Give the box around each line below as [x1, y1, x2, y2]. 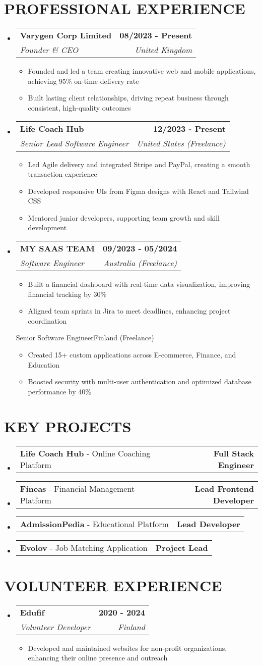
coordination [28, 315, 67, 326]
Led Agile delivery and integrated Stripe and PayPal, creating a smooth [28, 159, 250, 169]
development [28, 222, 67, 233]
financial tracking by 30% [28, 288, 107, 299]
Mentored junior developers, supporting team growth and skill [28, 212, 220, 223]
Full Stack [213, 447, 254, 459]
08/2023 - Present [119, 29, 192, 41]
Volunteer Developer [20, 621, 91, 633]
